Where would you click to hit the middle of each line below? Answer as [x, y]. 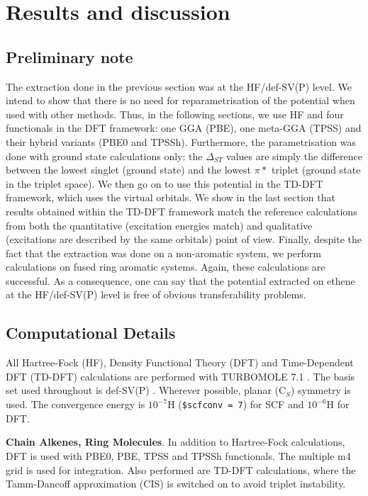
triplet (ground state [316, 170]
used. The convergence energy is [76, 404]
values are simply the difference [294, 156]
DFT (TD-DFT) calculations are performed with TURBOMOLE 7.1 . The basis [180, 376]
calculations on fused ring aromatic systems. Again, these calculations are [166, 267]
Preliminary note [69, 56]
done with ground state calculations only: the [104, 156]
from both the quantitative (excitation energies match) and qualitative [159, 225]
